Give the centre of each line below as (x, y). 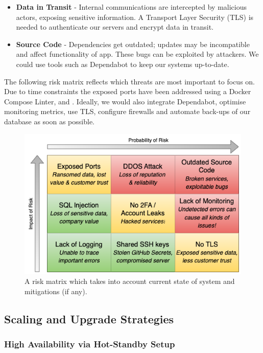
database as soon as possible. (50, 121)
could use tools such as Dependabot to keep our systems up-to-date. (123, 64)
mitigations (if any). (56, 291)
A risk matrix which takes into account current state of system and (130, 281)
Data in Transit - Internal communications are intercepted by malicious (131, 7)
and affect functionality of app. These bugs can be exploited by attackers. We (137, 54)
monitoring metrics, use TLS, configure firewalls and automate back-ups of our (127, 111)
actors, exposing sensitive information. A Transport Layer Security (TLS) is (135, 17)
